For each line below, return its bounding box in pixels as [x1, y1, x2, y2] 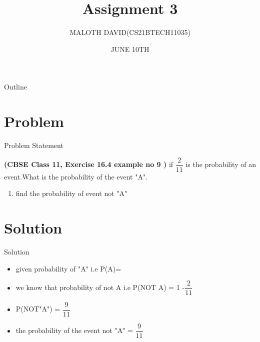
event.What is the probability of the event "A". [4, 171, 148, 181]
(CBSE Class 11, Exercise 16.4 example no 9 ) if [4, 159, 173, 169]
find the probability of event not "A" [15, 188, 127, 198]
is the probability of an [185, 159, 256, 169]
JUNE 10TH [110, 43, 149, 54]
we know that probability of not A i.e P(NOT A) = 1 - [15, 282, 185, 292]
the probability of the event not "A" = [15, 325, 133, 335]
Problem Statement [4, 140, 63, 150]
